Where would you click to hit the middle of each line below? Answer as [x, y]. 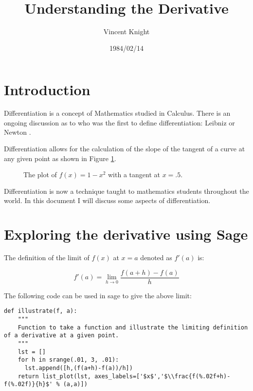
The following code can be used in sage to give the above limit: [98, 295]
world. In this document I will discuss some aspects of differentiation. [107, 200]
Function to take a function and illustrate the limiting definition [133, 327]
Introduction [47, 90]
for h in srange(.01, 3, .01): [68, 360]
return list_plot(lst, [54, 376]
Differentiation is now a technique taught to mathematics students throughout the [126, 191]
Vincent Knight [126, 31]
